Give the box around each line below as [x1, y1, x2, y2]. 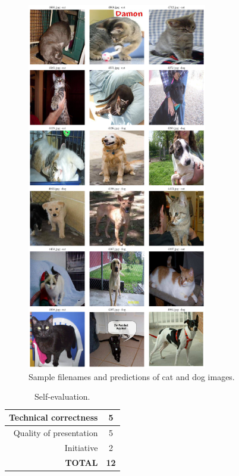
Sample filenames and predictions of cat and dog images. [29, 370, 235, 382]
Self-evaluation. [34, 390, 90, 403]
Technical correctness [9, 411, 98, 424]
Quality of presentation [13, 426, 98, 438]
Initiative [64, 441, 98, 453]
